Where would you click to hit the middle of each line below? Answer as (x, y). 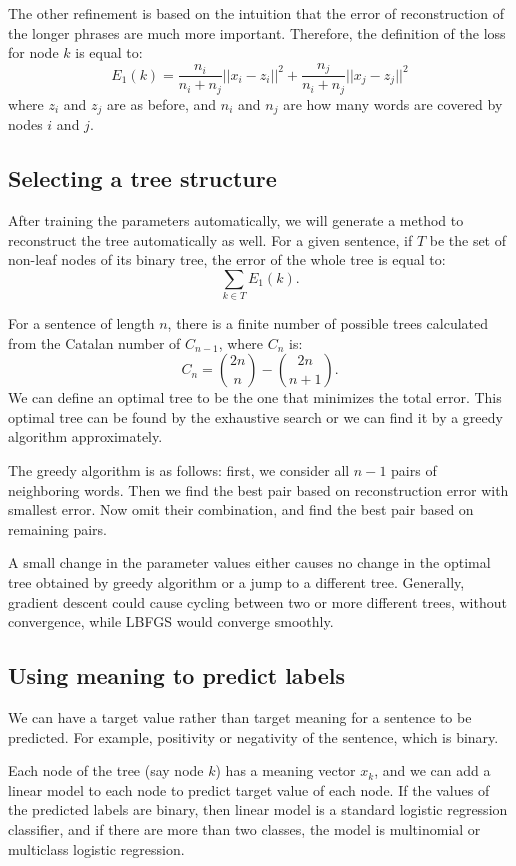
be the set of (468, 239)
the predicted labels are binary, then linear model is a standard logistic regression (258, 809)
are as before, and (162, 103)
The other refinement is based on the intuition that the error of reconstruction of (256, 13)
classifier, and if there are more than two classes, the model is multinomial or (244, 828)
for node (33, 52)
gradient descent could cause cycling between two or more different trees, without (257, 601)
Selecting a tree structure (142, 178)
